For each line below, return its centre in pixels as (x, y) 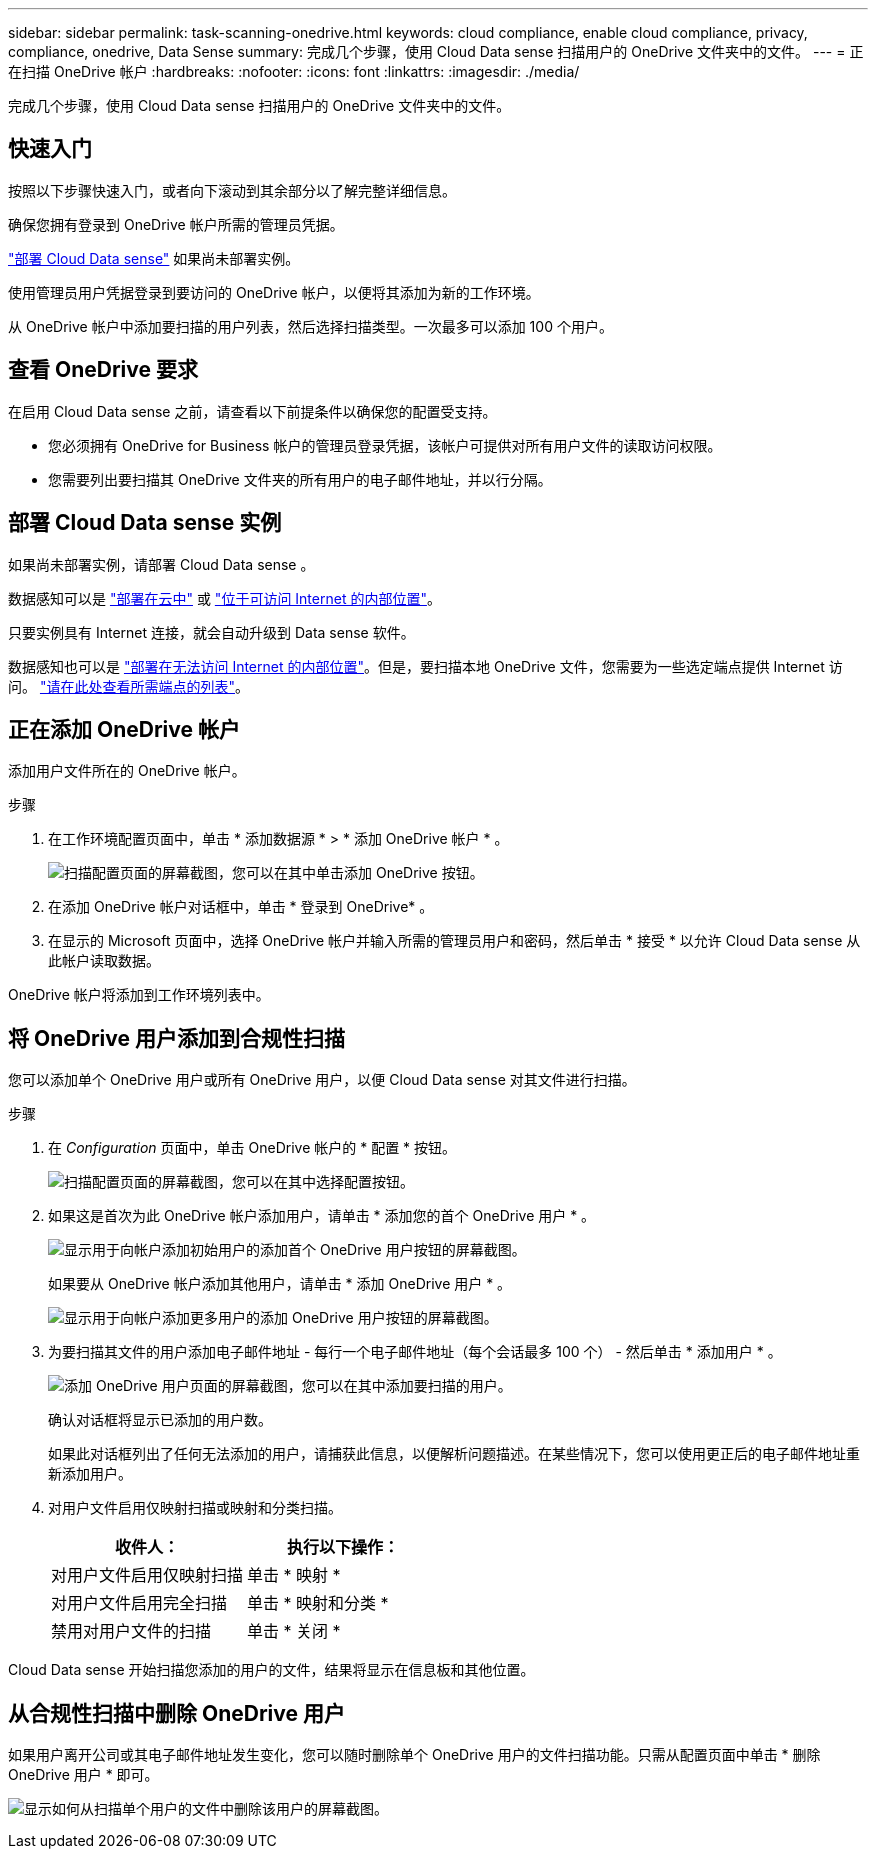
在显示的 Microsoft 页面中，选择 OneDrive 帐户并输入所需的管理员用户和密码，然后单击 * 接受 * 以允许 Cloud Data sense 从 (454, 941)
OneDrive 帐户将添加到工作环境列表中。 (139, 995)
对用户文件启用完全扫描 (139, 1603)
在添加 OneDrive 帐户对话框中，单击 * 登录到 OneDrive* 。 (241, 907)
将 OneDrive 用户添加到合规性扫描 (176, 1038)
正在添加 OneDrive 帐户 (124, 729)
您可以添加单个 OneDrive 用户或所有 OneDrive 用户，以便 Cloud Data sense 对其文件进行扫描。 (322, 1080)
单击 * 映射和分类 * (318, 1603)
